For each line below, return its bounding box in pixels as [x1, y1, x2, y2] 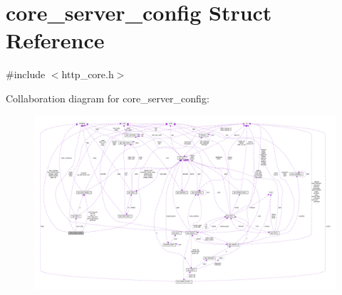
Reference [6, 26, 105, 55]
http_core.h [61, 67, 114, 82]
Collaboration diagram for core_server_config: [6, 90, 209, 105]
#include [6, 67, 46, 82]
